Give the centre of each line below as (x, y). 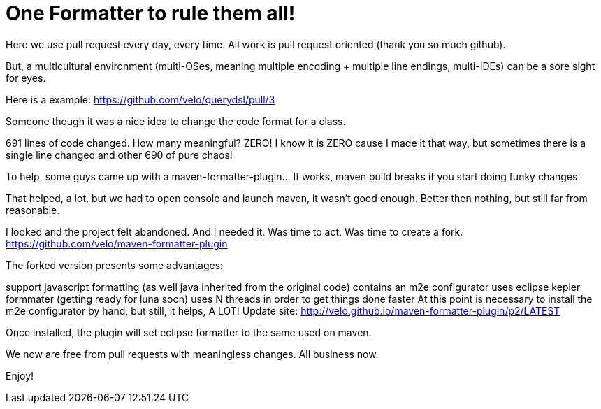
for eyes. (26, 78)
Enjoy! (20, 375)
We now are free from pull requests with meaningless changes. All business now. (192, 354)
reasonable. (33, 210)
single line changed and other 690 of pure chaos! (119, 155)
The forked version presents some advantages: (115, 265)
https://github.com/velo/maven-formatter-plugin (117, 243)
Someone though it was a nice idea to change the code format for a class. (176, 121)
